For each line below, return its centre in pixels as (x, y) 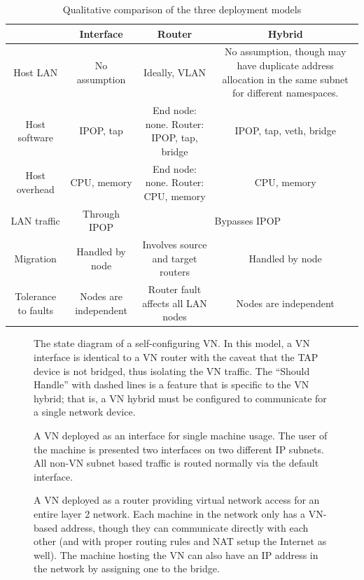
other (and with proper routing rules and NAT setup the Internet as (180, 541)
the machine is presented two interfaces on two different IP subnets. (179, 449)
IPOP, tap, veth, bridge (285, 130)
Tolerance (36, 296)
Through (101, 213)
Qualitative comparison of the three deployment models (182, 9)
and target (175, 258)
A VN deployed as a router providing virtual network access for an (177, 500)
